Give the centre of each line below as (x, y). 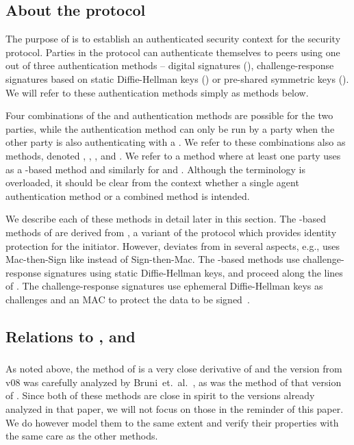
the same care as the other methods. (82, 436)
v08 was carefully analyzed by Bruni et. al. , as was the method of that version (174, 382)
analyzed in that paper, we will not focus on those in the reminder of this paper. (175, 408)
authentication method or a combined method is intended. (128, 195)
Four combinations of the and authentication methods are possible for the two (169, 115)
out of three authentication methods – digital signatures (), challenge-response (170, 65)
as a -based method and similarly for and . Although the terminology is (155, 169)
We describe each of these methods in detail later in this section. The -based (166, 219)
